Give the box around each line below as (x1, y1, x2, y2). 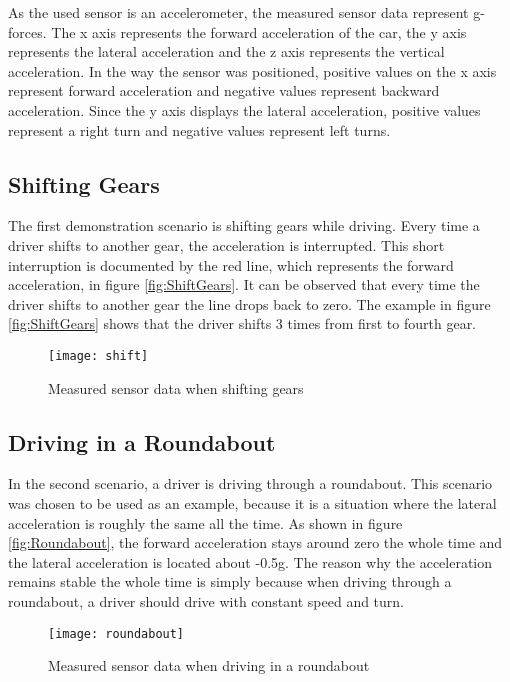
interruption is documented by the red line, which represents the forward (8, 254, 454, 275)
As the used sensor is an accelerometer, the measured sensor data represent (8, 2, 469, 22)
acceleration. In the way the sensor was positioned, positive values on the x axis (8, 60, 497, 81)
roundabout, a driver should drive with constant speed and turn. (8, 590, 405, 611)
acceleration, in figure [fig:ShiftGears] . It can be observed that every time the (8, 274, 480, 295)
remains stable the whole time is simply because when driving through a (8, 571, 452, 592)
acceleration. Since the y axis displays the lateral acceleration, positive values (8, 99, 481, 120)
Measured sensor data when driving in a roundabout (48, 655, 370, 676)
